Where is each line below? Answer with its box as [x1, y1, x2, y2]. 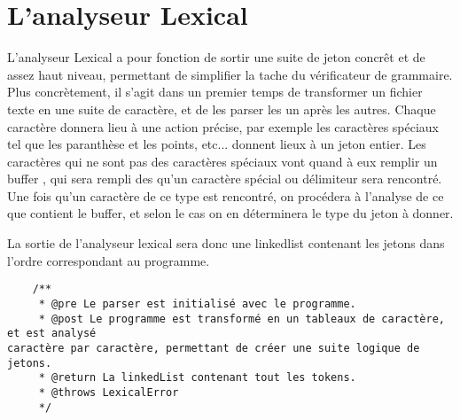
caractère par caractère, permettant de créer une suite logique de [7, 341, 420, 354]
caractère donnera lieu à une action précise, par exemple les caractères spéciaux [7, 117, 440, 136]
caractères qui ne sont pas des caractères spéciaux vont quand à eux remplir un [7, 152, 438, 170]
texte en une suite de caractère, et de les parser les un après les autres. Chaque [7, 99, 436, 118]
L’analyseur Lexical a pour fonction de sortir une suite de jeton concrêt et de [7, 48, 425, 66]
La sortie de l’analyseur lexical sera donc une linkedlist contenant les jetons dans [7, 234, 445, 253]
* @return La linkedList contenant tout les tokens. [38, 371, 356, 385]
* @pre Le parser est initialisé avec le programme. [38, 297, 356, 310]
